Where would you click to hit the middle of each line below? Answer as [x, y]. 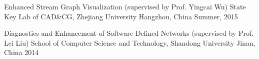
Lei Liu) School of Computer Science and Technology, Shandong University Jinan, [130, 42]
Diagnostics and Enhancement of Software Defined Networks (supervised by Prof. [129, 33]
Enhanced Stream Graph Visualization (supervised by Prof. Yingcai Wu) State [125, 6]
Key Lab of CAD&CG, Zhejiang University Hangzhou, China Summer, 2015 [121, 16]
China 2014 [21, 52]
